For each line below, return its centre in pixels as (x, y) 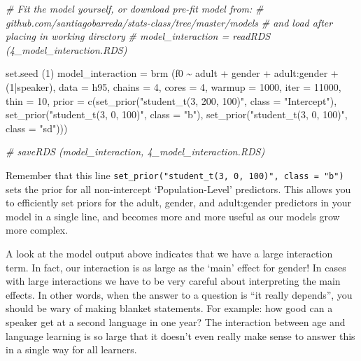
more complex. (37, 230)
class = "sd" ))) (37, 128)
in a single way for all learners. (71, 349)
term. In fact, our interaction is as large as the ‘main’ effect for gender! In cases (176, 267)
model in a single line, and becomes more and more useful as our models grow (173, 216)
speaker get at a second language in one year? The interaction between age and (176, 321)
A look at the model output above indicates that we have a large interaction (169, 253)
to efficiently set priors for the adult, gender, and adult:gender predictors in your (179, 203)
